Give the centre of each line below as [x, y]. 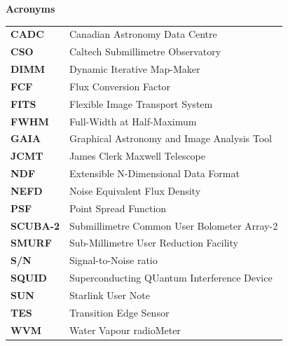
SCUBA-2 [35, 225]
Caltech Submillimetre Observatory [145, 51]
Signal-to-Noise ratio [114, 260]
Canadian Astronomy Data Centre [143, 34]
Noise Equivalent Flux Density [135, 190]
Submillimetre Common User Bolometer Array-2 [174, 225]
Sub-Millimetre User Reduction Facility [154, 243]
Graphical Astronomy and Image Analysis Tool [171, 138]
